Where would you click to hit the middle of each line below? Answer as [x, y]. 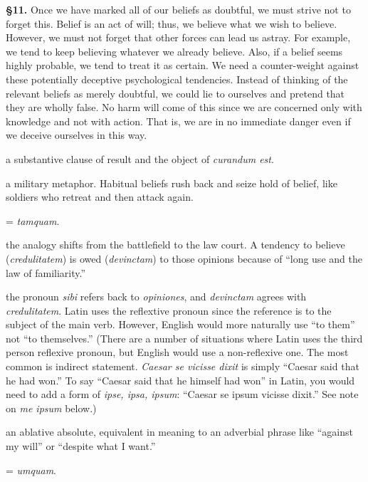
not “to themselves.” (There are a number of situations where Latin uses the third [184, 338]
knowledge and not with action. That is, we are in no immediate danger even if [178, 121]
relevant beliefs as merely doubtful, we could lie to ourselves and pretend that [175, 93]
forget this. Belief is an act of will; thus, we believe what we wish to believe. [172, 23]
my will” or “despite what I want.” [81, 446]
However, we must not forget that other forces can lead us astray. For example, [178, 37]
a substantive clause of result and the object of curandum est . [140, 158]
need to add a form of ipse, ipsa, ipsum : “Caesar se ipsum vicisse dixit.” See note [182, 394]
